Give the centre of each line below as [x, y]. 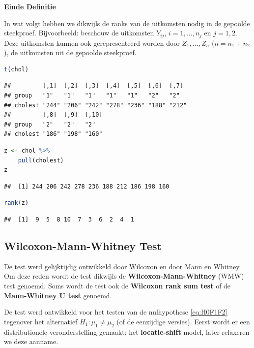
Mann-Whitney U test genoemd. [58, 295]
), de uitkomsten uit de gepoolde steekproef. [70, 52]
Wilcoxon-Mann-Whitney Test [83, 245]
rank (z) [16, 203]
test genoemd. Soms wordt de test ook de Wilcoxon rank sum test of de [117, 285]
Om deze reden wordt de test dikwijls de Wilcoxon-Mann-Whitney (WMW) [124, 276]
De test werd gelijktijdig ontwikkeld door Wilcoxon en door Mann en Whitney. [123, 266]
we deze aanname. [31, 341]
